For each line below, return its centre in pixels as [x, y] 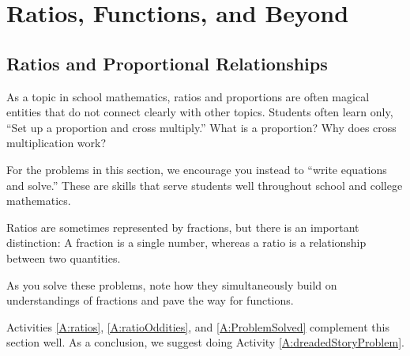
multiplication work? [56, 143]
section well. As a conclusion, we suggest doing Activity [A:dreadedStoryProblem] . [205, 342]
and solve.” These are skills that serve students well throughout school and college [205, 185]
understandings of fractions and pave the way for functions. [150, 300]
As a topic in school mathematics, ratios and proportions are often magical [188, 96]
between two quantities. [64, 258]
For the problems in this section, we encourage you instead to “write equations [197, 169]
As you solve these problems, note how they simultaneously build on [172, 284]
